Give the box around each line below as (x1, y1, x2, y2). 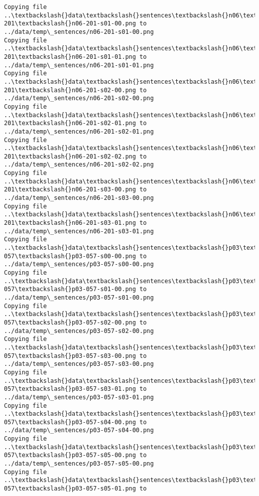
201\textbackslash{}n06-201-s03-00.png (4, 186, 136, 193)
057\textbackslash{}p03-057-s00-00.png (4, 252, 136, 260)
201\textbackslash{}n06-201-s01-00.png (4, 20, 136, 27)
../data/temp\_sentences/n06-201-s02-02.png (4, 161, 154, 168)
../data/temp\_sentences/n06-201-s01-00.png (4, 28, 154, 35)
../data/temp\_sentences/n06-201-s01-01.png (4, 61, 154, 69)
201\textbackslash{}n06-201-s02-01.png (4, 120, 136, 127)
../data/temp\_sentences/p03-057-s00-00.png (4, 261, 154, 268)
